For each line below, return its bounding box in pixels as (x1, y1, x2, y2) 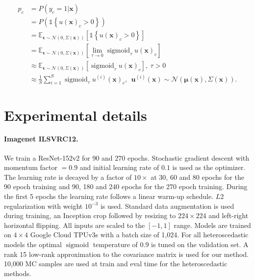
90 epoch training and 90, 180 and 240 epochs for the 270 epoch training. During (4, 181, 248, 192)
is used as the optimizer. (172, 162, 246, 172)
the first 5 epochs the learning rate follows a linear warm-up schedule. (4, 191, 214, 201)
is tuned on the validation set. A (151, 239, 249, 249)
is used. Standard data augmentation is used (100, 200, 234, 211)
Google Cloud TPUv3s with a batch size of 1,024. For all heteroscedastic (30, 229, 249, 240)
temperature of (93, 239, 138, 249)
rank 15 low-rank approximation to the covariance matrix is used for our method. (4, 249, 249, 259)
